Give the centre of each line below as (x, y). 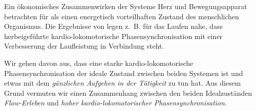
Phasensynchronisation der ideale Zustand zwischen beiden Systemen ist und (124, 73)
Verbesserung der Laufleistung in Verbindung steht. (84, 46)
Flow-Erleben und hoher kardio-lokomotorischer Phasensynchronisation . (116, 103)
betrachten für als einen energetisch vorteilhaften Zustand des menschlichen (122, 16)
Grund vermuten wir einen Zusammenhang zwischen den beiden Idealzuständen (128, 92)
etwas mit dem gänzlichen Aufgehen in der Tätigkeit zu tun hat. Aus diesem (122, 83)
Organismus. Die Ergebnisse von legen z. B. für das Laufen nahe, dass (114, 26)
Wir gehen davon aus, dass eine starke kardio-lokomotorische (99, 63)
